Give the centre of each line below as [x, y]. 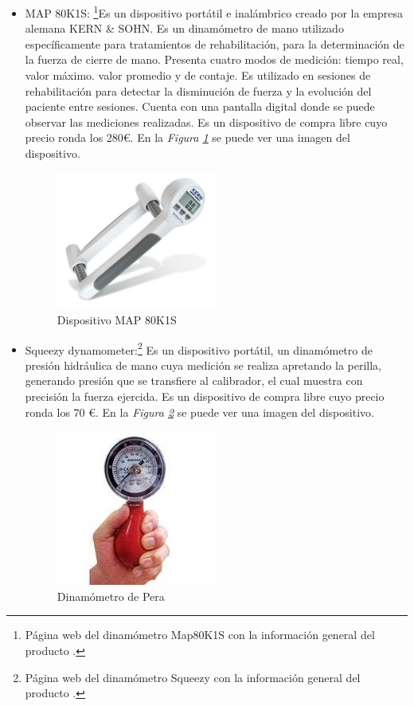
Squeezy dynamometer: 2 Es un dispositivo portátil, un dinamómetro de [199, 348]
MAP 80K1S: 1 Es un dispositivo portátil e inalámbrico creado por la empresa [214, 12]
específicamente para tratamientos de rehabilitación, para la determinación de [215, 43]
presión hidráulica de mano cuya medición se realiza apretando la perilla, [203, 365]
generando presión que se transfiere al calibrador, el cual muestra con [194, 380]
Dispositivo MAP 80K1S [117, 319]
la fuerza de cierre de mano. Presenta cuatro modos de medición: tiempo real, [214, 59]
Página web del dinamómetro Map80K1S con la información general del [200, 635]
